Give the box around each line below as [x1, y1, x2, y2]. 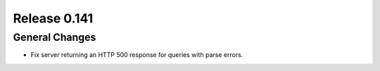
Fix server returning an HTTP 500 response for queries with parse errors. [30, 51, 243, 59]
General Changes [13, 31, 96, 44]
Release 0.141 [13, 11, 94, 26]
